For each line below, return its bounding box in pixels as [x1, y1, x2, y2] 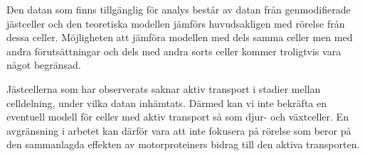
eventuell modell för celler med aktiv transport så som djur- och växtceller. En [6, 109, 349, 124]
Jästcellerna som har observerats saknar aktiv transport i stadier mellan [6, 81, 321, 96]
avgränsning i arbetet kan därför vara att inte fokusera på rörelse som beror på [6, 123, 351, 138]
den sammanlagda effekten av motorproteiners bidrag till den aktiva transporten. [6, 137, 360, 152]
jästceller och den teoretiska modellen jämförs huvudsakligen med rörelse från [6, 16, 345, 30]
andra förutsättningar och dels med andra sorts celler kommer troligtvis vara [6, 43, 342, 58]
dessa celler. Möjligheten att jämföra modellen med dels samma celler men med [6, 30, 353, 45]
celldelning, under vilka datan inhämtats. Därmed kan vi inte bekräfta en [6, 95, 327, 110]
